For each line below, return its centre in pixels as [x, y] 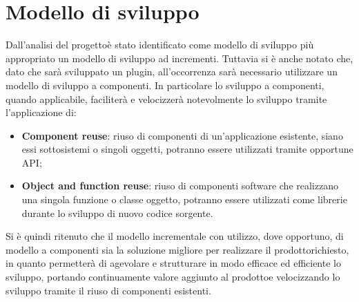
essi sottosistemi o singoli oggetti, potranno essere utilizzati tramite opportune [187, 149]
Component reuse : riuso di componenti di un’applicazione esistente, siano [182, 135]
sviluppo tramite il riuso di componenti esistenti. [108, 290]
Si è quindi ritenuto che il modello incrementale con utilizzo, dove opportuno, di [175, 236]
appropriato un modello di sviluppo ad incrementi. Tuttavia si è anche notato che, [179, 58]
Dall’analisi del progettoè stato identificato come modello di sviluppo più [160, 45]
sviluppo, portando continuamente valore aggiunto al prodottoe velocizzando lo [173, 277]
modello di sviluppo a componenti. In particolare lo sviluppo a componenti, [165, 85]
